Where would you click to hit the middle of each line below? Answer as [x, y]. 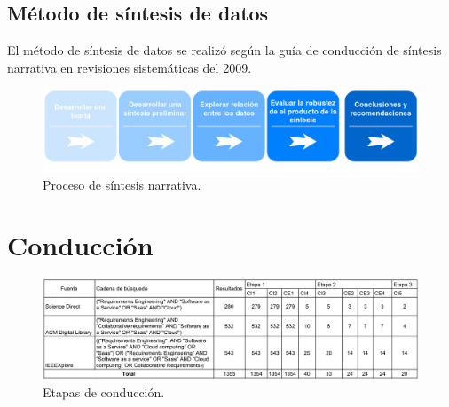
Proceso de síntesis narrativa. [122, 184]
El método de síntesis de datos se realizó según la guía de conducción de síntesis [224, 50]
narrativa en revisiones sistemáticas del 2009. [130, 67]
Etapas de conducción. [104, 391]
